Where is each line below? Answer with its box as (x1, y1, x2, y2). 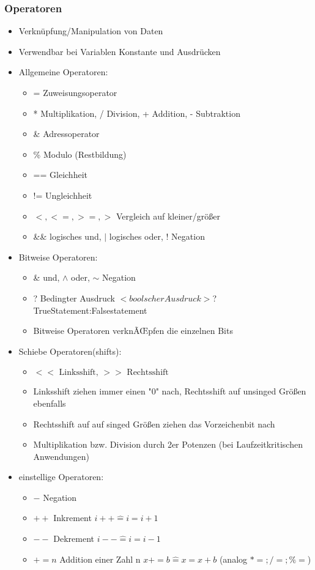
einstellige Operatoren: (18, 470, 104, 483)
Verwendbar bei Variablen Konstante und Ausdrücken (18, 45, 221, 57)
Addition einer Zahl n (59, 552, 141, 565)
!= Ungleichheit (33, 188, 92, 201)
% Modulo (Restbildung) (33, 147, 127, 160)
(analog (219, 552, 248, 565)
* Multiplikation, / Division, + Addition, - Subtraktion (33, 106, 240, 119)
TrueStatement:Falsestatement (33, 303, 147, 316)
